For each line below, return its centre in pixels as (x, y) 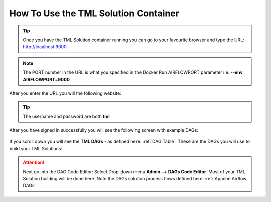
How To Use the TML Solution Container (94, 13)
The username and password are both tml (66, 116)
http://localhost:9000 (45, 47)
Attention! (34, 162)
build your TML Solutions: (36, 148)
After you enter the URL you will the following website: (65, 93)
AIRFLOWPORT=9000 (46, 79)
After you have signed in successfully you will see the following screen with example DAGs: (104, 130)
